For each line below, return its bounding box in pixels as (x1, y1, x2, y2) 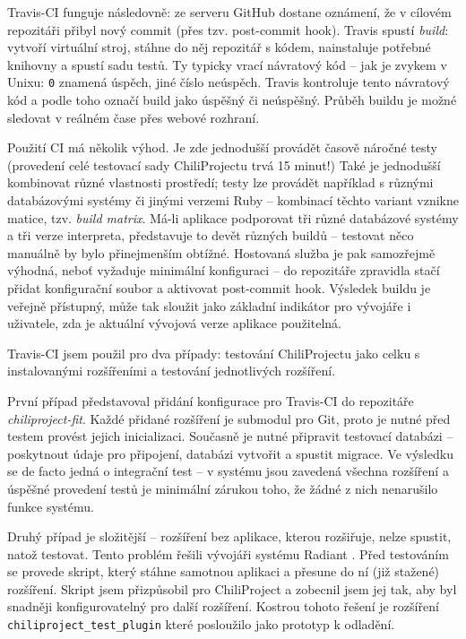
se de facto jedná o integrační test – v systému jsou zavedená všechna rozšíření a (7, 462, 449, 480)
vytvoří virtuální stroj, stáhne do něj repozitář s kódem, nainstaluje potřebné (7, 38, 431, 56)
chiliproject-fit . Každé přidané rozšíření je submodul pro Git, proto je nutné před (7, 409, 451, 427)
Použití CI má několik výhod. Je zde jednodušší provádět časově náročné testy (7, 138, 437, 157)
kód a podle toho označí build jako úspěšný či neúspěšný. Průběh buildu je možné (7, 91, 457, 109)
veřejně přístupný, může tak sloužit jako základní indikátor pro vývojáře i (7, 296, 411, 315)
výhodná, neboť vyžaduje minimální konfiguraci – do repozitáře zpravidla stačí (7, 261, 440, 280)
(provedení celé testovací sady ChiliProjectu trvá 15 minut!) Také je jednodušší (7, 155, 441, 174)
